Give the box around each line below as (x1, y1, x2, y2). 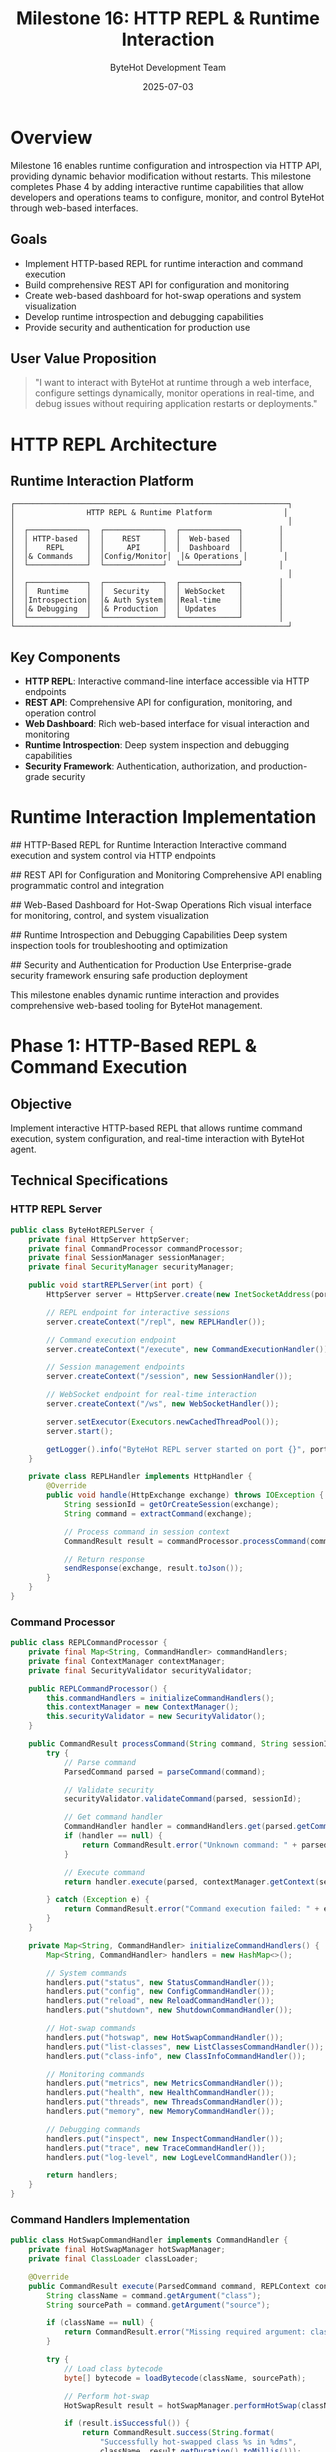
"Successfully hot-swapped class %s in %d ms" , (99, 2437, 298, 2447)
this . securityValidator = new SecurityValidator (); (46, 1712, 267, 1722)
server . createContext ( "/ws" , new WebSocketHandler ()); (46, 1399, 280, 1409)
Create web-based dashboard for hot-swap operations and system (24, 289, 302, 301)
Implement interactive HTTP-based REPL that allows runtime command (10, 1122, 303, 1134)
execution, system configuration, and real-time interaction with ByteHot (10, 1133, 305, 1145)
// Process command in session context (63, 1527, 230, 1537)
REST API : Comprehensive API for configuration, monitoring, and (24, 697, 293, 709)
